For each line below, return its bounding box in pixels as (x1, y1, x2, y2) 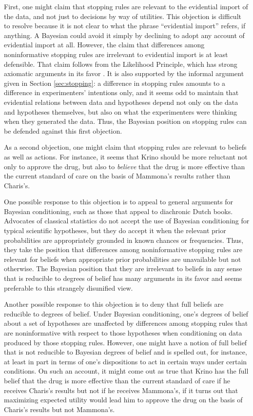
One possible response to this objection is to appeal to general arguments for (4, 197, 234, 207)
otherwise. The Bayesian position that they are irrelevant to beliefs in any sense (4, 263, 242, 274)
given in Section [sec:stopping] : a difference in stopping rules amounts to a (4, 78, 225, 88)
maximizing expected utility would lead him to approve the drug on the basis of (4, 395, 243, 405)
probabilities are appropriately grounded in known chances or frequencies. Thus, (4, 235, 244, 245)
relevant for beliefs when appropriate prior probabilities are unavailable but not (4, 254, 241, 264)
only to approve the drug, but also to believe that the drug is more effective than (4, 161, 245, 171)
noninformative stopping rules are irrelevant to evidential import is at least (4, 49, 228, 59)
